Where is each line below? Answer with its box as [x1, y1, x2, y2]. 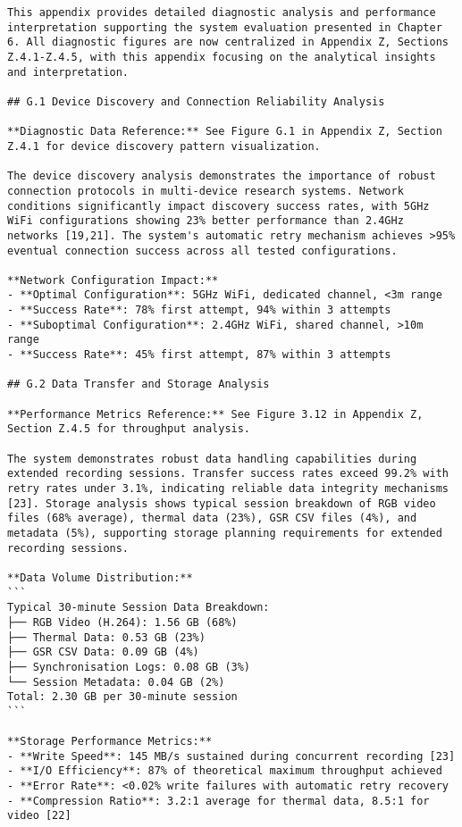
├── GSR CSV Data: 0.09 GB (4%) [7, 646, 199, 659]
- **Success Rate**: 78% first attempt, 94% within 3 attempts [7, 304, 391, 317]
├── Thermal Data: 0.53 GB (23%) [7, 631, 206, 644]
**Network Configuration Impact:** [7, 273, 219, 287]
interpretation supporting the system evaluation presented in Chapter [7, 21, 442, 34]
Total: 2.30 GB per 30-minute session [7, 690, 238, 704]
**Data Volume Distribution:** [7, 571, 193, 584]
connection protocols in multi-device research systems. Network [7, 184, 404, 197]
